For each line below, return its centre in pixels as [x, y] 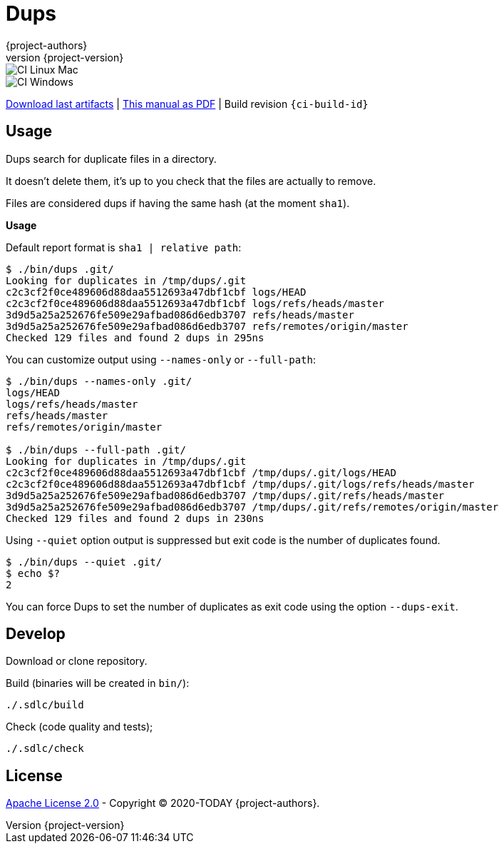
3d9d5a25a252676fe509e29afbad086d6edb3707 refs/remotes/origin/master [207, 326]
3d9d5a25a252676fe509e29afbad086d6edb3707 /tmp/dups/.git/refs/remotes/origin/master [252, 507]
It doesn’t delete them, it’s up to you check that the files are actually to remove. [191, 181]
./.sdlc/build [45, 705]
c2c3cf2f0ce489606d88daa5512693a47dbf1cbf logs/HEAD [156, 292]
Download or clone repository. [77, 661]
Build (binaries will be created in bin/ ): [98, 683]
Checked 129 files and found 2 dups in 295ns [135, 337]
